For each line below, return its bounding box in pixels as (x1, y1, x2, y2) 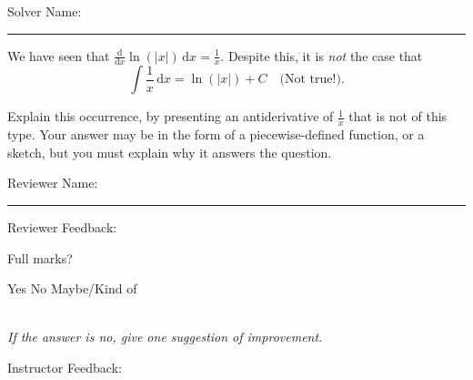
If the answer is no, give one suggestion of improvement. (7, 327, 323, 346)
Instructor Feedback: (7, 358, 122, 376)
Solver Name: (7, 2, 82, 20)
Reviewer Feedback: (7, 218, 117, 237)
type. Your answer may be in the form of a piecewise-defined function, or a (7, 125, 425, 144)
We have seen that (7, 46, 110, 65)
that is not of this (348, 107, 448, 126)
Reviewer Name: (7, 173, 98, 192)
